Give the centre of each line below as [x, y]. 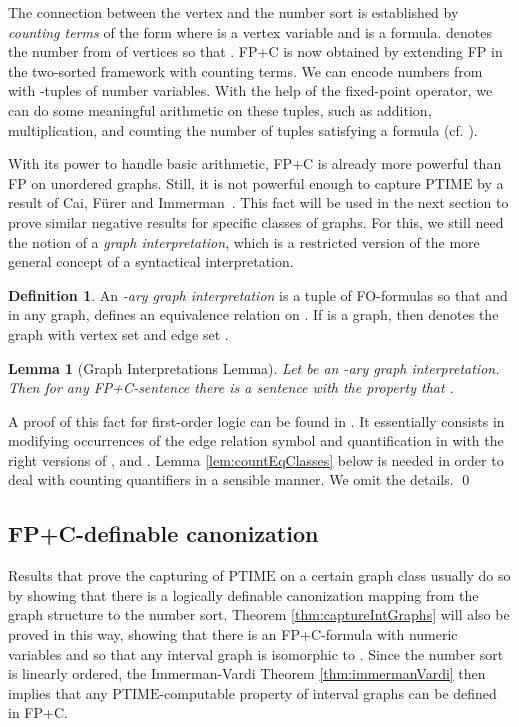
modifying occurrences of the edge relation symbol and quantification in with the [256, 440]
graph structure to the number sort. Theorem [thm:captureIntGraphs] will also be [259, 614]
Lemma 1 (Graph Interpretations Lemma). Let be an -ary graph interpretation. [254, 367]
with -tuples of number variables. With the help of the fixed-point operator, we [250, 90]
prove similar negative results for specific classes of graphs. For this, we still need [256, 221]
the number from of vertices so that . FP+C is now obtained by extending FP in [255, 51]
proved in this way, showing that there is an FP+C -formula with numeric [233, 634]
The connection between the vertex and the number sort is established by [233, 12]
